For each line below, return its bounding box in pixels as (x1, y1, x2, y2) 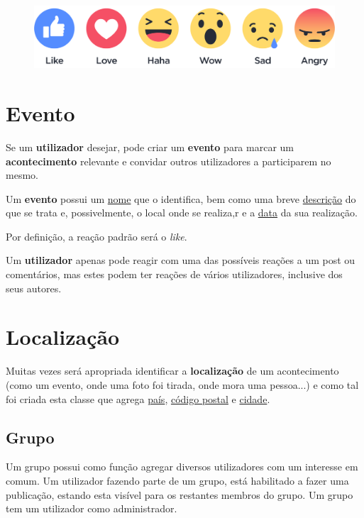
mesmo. (6, 167, 38, 182)
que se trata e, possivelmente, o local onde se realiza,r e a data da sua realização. (6, 205, 358, 220)
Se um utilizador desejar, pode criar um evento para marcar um (6, 139, 294, 154)
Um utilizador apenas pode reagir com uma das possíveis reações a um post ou (6, 253, 355, 268)
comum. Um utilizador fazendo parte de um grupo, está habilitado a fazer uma (6, 473, 349, 487)
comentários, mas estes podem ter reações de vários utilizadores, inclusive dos (6, 267, 343, 282)
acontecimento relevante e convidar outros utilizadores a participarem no (6, 153, 331, 168)
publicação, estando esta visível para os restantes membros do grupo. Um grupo (6, 487, 353, 502)
